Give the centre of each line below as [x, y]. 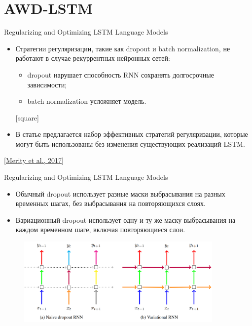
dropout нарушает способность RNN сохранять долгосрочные [121, 74]
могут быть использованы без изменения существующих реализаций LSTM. [130, 143]
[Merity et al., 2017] [34, 160]
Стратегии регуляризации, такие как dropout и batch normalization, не [123, 48]
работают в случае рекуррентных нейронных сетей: [93, 58]
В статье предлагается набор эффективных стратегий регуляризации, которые [132, 134]
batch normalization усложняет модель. [87, 101]
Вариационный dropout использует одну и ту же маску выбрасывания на [126, 220]
